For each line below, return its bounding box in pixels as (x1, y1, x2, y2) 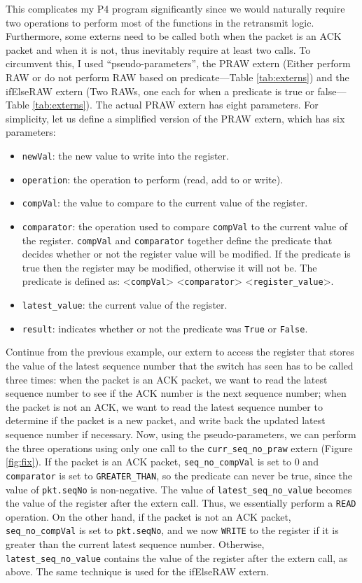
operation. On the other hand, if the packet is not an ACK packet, (6, 509, 291, 524)
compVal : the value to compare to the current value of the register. (22, 195, 308, 210)
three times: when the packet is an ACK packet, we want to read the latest (6, 372, 328, 386)
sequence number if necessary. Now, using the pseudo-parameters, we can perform (6, 426, 356, 441)
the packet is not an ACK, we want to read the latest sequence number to (6, 399, 323, 414)
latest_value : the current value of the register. (22, 297, 228, 312)
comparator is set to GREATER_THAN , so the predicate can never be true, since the (6, 468, 353, 482)
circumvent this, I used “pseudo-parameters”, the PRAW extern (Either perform (6, 56, 351, 71)
